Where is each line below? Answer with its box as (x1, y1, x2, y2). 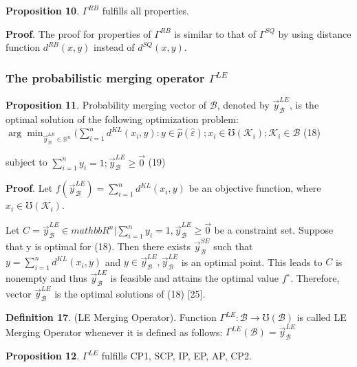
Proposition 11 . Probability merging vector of (6, 97, 207, 111)
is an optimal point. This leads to (181, 254, 323, 269)
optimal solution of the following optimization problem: (6, 111, 239, 126)
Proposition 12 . (6, 348, 80, 363)
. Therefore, (290, 270, 340, 285)
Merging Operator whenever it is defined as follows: (6, 324, 223, 339)
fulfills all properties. (102, 3, 189, 17)
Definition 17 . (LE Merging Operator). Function (6, 310, 217, 324)
